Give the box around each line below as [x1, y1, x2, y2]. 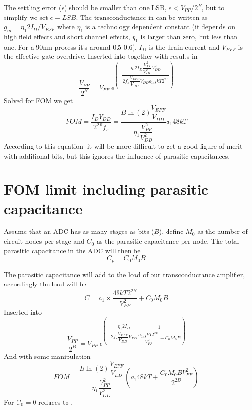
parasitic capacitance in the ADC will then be [4, 245, 141, 255]
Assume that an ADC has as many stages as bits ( [4, 226, 154, 236]
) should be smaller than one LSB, [64, 2, 167, 12]
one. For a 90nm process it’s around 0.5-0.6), [4, 41, 137, 52]
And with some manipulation [4, 351, 91, 361]
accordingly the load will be [4, 279, 86, 289]
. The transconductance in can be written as [76, 12, 208, 22]
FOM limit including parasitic [4, 179, 209, 199]
